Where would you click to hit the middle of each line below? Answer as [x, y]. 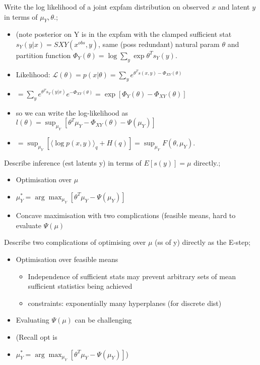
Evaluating [32, 320]
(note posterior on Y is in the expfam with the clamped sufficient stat [124, 34]
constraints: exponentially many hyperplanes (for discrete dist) [125, 303]
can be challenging [103, 320]
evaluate [28, 225]
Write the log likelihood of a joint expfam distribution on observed [107, 7]
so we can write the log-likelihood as [72, 112]
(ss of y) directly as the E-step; [203, 242]
